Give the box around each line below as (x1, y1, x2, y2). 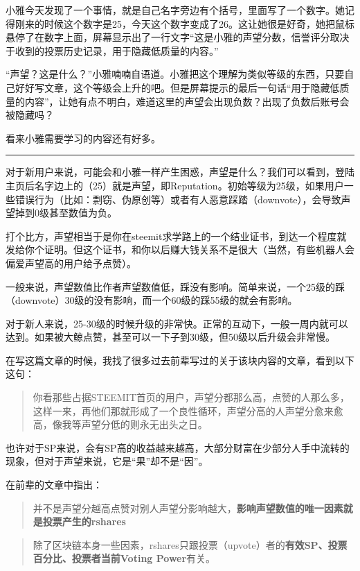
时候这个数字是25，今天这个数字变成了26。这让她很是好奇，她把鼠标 (44, 16, 354, 31)
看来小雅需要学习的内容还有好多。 (6, 130, 161, 145)
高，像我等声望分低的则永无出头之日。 (33, 417, 208, 432)
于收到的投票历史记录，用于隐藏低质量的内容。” (6, 43, 219, 58)
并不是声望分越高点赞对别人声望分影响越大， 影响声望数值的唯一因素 (33, 500, 343, 515)
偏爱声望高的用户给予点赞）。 (6, 255, 136, 270)
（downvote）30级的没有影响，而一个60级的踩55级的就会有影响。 (6, 293, 298, 307)
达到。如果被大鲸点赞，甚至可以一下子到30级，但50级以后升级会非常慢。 (6, 330, 335, 344)
